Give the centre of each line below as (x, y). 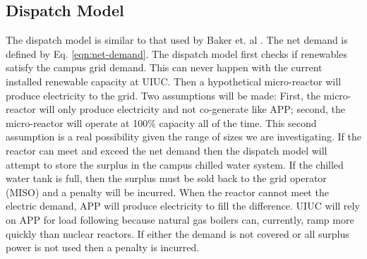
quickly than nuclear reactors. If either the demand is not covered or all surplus (178, 233)
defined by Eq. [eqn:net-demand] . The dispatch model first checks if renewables (176, 53)
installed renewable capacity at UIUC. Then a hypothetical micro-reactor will (174, 81)
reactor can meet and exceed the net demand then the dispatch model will (167, 150)
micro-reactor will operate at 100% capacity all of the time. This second (161, 122)
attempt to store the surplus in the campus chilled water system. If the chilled (175, 164)
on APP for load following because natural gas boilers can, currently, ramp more (180, 219)
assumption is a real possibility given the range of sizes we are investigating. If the (183, 137)
